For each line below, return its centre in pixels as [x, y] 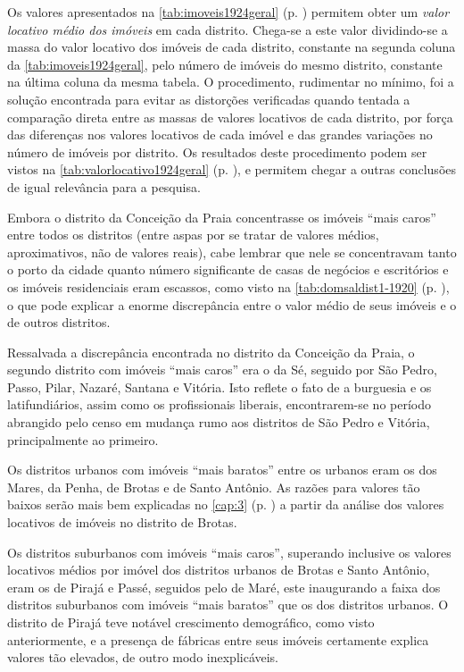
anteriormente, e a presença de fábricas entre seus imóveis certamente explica [218, 639]
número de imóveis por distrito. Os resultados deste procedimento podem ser [217, 151]
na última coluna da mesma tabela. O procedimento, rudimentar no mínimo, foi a [231, 82]
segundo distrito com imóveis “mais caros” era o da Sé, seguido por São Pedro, [222, 370]
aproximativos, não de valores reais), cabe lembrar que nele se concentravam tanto [232, 252]
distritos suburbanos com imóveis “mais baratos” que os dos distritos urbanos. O [228, 605]
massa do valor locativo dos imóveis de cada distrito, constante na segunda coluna [232, 47]
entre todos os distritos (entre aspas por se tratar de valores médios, [193, 235]
